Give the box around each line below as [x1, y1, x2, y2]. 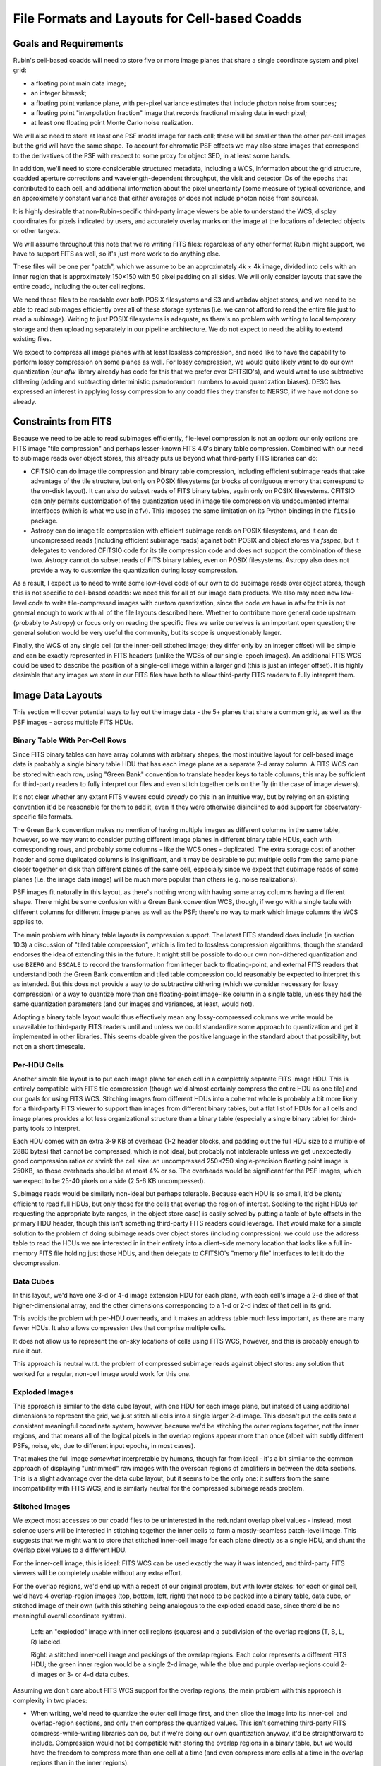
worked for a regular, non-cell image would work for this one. [13, 1369, 191, 1377]
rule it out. [13, 1346, 43, 1356]
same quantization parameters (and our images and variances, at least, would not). [13, 1000, 255, 1008]
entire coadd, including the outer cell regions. [13, 283, 145, 291]
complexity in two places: [13, 1696, 87, 1705]
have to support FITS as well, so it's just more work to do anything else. [13, 249, 222, 258]
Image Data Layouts [13, 689, 102, 701]
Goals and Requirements [13, 37, 123, 49]
